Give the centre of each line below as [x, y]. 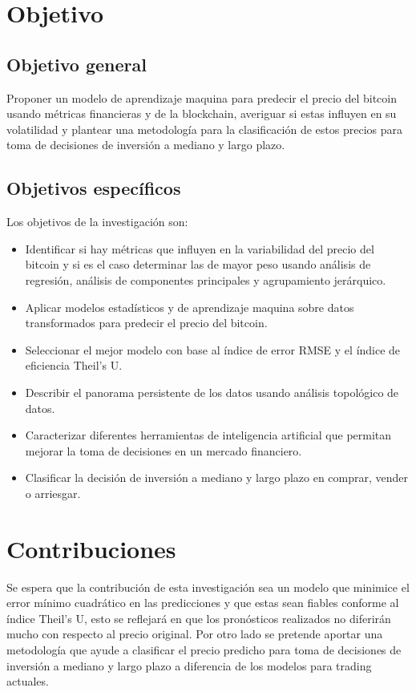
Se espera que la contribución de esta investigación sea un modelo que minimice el [208, 587]
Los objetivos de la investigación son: [97, 222]
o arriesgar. [53, 493]
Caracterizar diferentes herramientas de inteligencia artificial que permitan [208, 435]
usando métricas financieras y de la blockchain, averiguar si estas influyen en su [202, 113]
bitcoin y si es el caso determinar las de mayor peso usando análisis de [198, 264]
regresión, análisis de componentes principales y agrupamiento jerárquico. [206, 279]
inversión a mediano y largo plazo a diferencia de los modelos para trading [189, 665]
